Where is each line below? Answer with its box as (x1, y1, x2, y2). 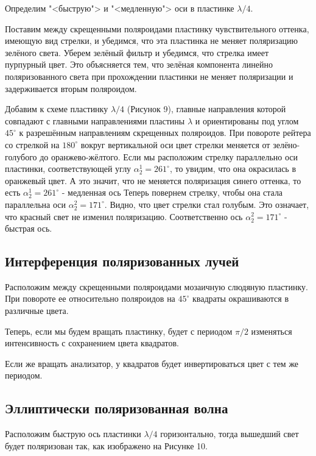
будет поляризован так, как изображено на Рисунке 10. (5, 439, 208, 452)
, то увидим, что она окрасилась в (169, 162, 297, 175)
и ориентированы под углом (195, 114, 299, 127)
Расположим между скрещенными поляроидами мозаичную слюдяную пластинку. (5, 280, 308, 293)
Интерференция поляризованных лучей (5, 252, 239, 271)
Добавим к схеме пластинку (5, 102, 108, 115)
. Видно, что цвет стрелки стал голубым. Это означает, (104, 198, 309, 210)
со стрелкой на (5, 138, 60, 151)
